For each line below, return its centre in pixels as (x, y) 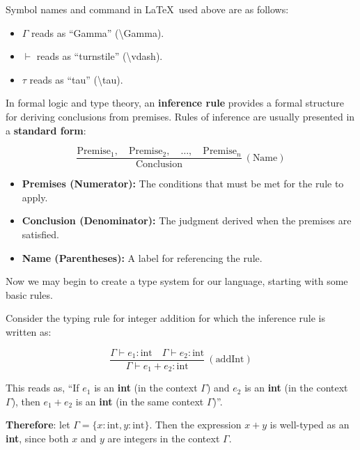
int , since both (37, 438)
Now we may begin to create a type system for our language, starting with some (177, 281)
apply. (35, 197)
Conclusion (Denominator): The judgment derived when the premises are (187, 220)
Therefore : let (38, 425)
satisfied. (40, 234)
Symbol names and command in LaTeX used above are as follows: (147, 9)
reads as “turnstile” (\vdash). (100, 56)
